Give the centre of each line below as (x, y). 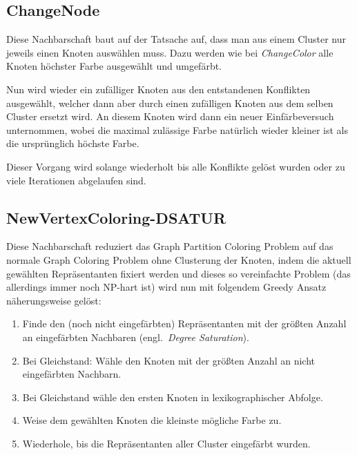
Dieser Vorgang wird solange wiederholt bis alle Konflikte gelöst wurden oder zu (176, 166)
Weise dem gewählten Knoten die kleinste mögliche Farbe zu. (152, 420)
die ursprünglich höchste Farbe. (73, 143)
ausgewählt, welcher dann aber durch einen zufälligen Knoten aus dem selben (170, 103)
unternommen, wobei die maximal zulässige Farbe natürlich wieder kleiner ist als (177, 129)
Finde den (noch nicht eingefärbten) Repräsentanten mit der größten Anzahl (184, 323)
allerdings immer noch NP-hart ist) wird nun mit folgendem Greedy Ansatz (166, 287)
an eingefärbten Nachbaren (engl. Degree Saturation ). (136, 337)
